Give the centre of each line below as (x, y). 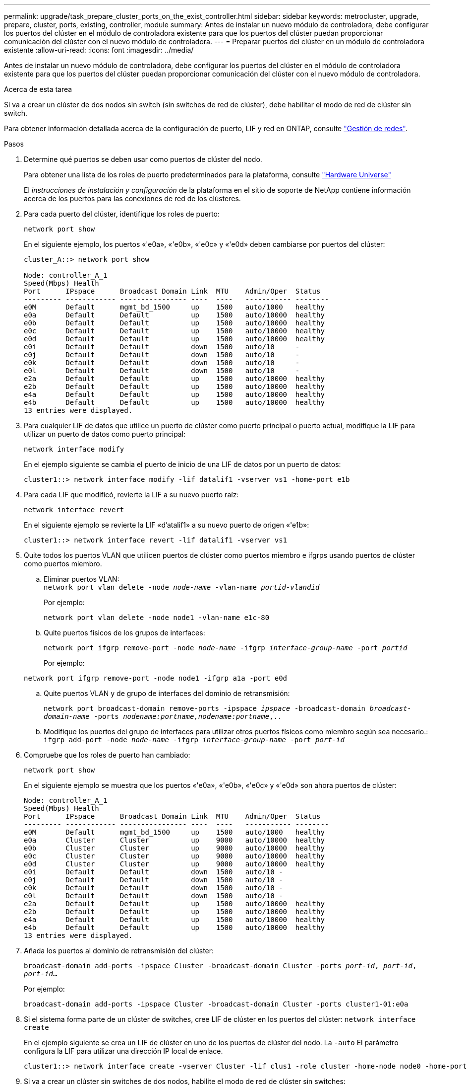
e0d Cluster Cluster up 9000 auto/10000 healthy (174, 864)
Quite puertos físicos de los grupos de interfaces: (124, 633)
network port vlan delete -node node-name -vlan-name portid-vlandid (182, 587)
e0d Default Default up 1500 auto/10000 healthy (174, 339)
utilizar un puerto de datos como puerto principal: (105, 434)
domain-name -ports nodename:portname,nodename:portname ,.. (163, 716)
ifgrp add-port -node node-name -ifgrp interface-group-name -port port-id (194, 740)
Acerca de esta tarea (38, 89)
